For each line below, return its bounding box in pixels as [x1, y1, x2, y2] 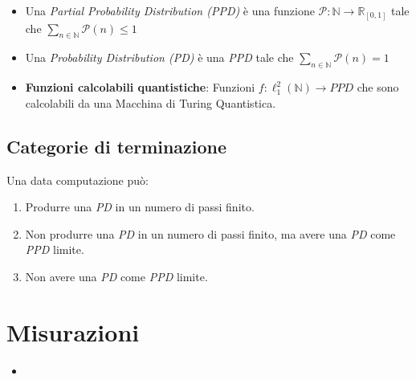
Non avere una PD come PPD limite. [25, 268, 208, 284]
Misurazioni [6, 315, 140, 348]
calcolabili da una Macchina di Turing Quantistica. [25, 94, 276, 111]
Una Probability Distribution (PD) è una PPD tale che [25, 49, 294, 66]
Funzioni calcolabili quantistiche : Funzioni [25, 79, 255, 96]
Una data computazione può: [6, 171, 149, 188]
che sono [357, 79, 399, 96]
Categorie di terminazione [6, 133, 227, 158]
